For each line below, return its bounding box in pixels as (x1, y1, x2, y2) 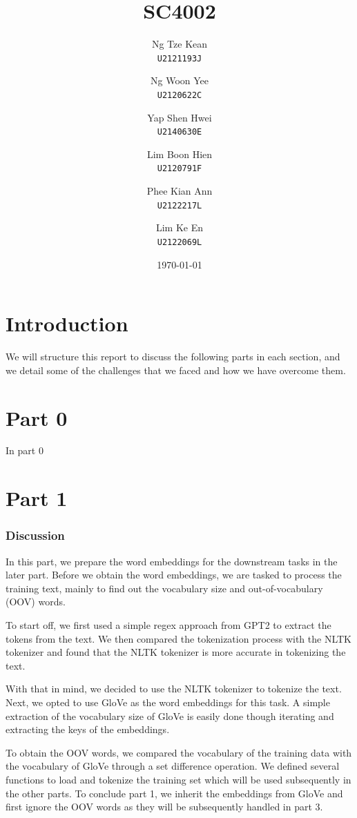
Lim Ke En (155, 220, 204, 235)
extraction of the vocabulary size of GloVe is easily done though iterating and (6, 708, 334, 723)
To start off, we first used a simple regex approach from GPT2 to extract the (6, 618, 331, 632)
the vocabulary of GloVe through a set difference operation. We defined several (6, 759, 340, 773)
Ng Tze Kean (151, 37, 208, 51)
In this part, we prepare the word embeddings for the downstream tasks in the (6, 554, 338, 568)
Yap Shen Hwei (147, 110, 212, 124)
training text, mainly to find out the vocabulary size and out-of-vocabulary (6, 581, 323, 595)
